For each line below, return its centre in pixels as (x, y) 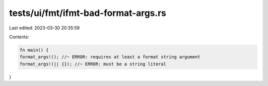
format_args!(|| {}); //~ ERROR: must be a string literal (93, 64)
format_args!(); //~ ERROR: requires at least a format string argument (110, 57)
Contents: (19, 37)
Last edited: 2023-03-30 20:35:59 (44, 28)
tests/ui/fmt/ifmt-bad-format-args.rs (88, 13)
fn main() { (34, 50)
